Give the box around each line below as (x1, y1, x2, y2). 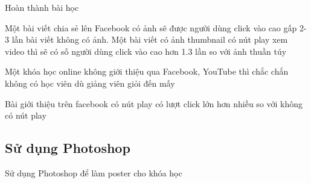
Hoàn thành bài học (5, 1, 79, 13)
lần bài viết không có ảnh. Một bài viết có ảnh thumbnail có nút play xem (11, 33, 288, 46)
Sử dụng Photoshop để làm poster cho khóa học (5, 166, 182, 179)
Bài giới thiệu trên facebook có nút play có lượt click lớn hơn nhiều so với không (5, 97, 303, 110)
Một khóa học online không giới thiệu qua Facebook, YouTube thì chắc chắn (5, 65, 289, 78)
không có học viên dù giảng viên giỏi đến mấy (5, 76, 175, 89)
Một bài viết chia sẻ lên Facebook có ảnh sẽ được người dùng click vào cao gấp (5, 21, 297, 34)
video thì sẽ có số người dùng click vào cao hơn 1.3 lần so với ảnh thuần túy (5, 45, 287, 57)
